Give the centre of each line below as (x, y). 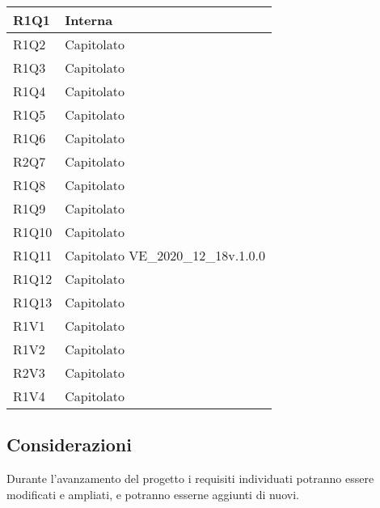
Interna (89, 20)
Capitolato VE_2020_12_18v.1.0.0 (165, 255)
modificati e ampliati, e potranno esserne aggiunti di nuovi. (153, 494)
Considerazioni (69, 444)
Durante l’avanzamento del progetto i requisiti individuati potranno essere (190, 478)
